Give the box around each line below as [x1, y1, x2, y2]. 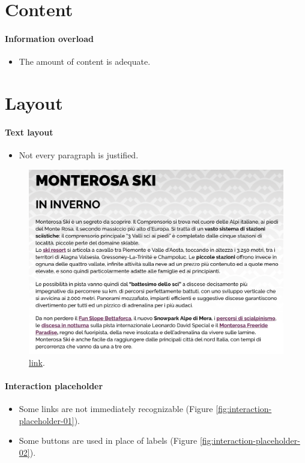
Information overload [5, 32, 94, 44]
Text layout [5, 125, 53, 138]
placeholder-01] [19, 414, 74, 426]
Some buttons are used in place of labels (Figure [19, 434, 198, 447]
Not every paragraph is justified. [19, 148, 139, 161]
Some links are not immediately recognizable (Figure [19, 402, 213, 415]
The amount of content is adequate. [19, 55, 151, 68]
